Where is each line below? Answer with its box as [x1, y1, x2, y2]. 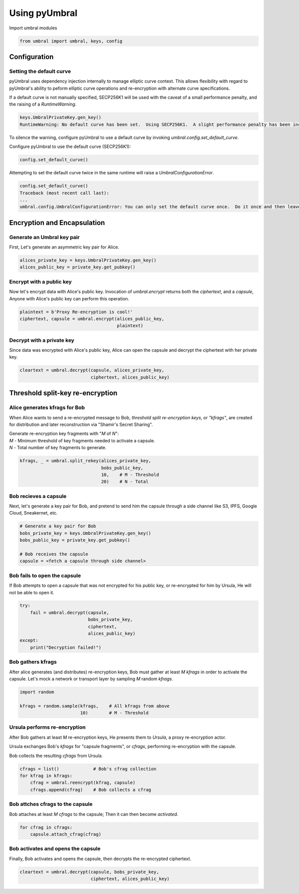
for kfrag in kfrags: [19, 773, 73, 778]
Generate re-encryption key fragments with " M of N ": [9, 431, 119, 437]
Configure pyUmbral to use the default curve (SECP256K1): [9, 143, 131, 149]
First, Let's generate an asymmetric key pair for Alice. [9, 244, 120, 250]
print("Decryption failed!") [30, 644, 102, 650]
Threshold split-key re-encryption [9, 389, 118, 397]
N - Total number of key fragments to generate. [9, 445, 107, 451]
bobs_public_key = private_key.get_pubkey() [19, 537, 131, 543]
